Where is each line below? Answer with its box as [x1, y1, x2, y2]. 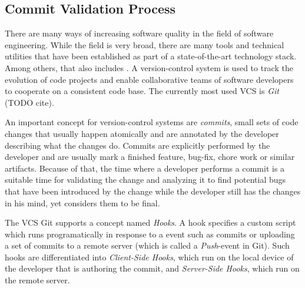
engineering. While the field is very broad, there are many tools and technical [5, 38, 284, 51]
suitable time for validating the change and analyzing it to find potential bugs [5, 173, 286, 186]
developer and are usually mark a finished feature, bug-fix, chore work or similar [5, 150, 295, 163]
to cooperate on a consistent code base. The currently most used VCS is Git [5, 85, 279, 97]
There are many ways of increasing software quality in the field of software [5, 27, 274, 39]
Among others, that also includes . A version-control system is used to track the [5, 61, 293, 73]
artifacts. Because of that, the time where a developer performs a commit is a [5, 162, 285, 174]
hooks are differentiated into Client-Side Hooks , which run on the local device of [5, 250, 294, 263]
